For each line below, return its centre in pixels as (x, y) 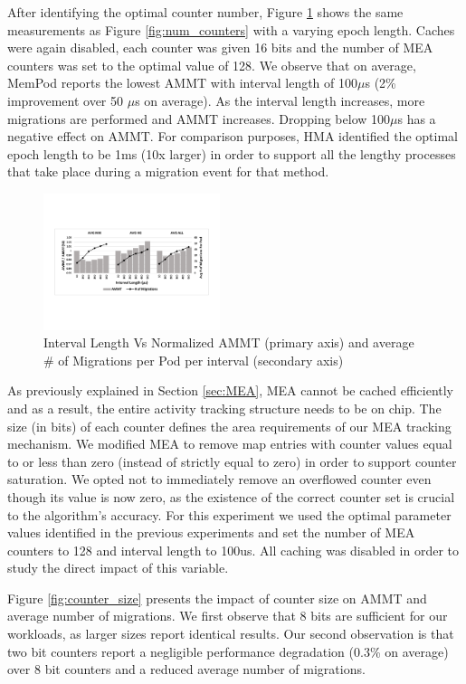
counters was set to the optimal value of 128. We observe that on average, (212, 65)
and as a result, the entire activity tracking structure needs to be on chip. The (224, 408)
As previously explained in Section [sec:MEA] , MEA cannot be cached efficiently (230, 390)
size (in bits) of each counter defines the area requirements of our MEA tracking (229, 426)
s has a (417, 118)
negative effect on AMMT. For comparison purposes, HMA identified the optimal (233, 136)
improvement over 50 (66, 100)
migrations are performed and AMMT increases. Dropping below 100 (199, 118)
